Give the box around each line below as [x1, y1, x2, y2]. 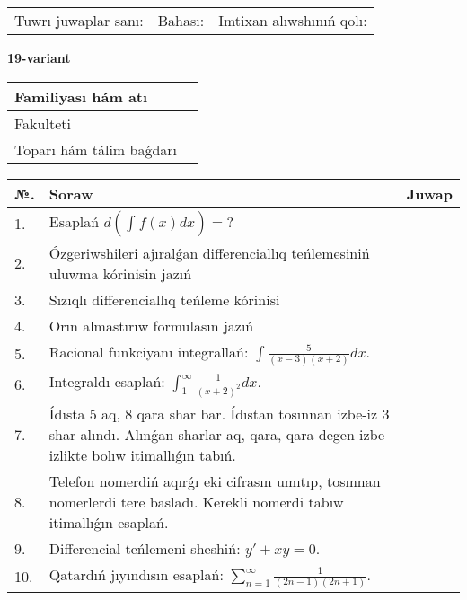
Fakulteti [14, 112, 71, 134]
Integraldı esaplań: [48, 370, 165, 392]
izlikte [48, 444, 87, 465]
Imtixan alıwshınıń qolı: [218, 10, 367, 31]
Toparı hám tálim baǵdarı [14, 138, 178, 160]
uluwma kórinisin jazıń [48, 262, 192, 284]
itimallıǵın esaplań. [48, 511, 169, 533]
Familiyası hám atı [14, 85, 148, 107]
